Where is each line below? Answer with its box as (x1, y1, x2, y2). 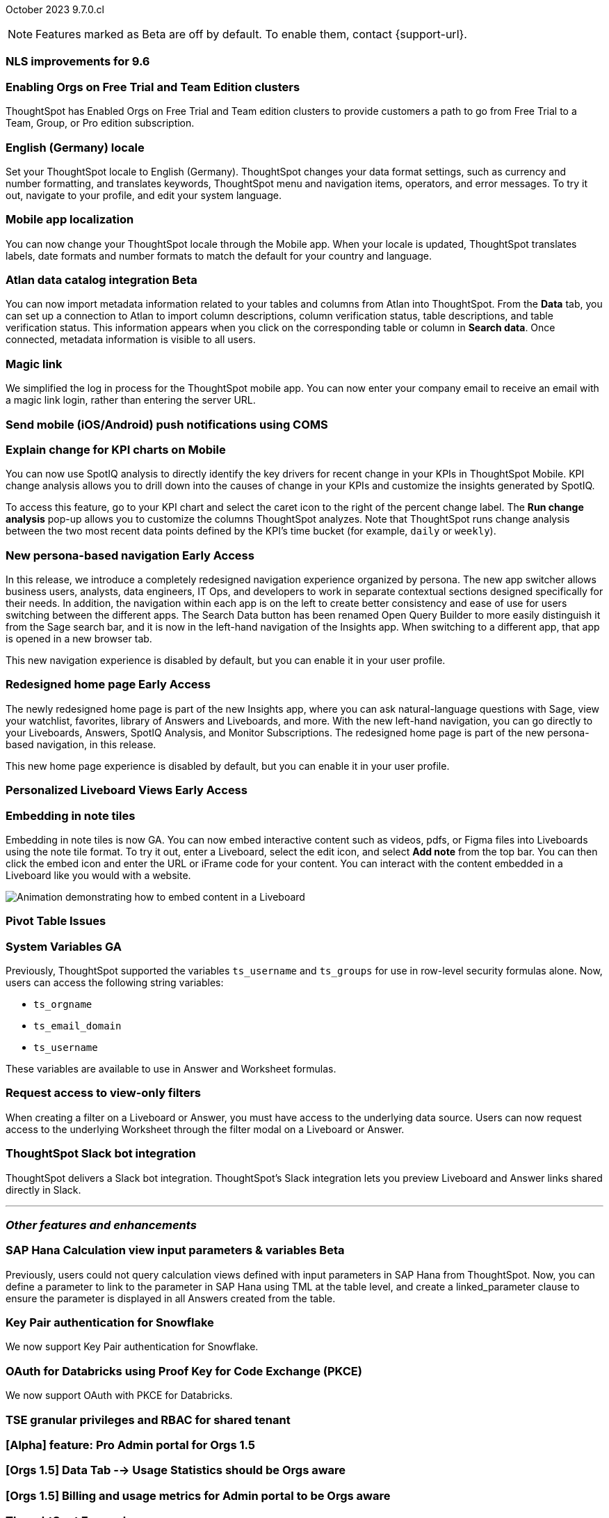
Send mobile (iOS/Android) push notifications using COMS (6, 417, 328, 432)
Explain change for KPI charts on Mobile (6, 442, 226, 457)
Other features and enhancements (6, 1217, 197, 1232)
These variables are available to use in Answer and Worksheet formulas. (6, 1063, 336, 1075)
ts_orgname (33, 999, 92, 1010)
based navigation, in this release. (6, 738, 156, 750)
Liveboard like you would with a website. (6, 869, 191, 881)
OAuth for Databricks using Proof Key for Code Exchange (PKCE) (6, 1363, 362, 1378)
